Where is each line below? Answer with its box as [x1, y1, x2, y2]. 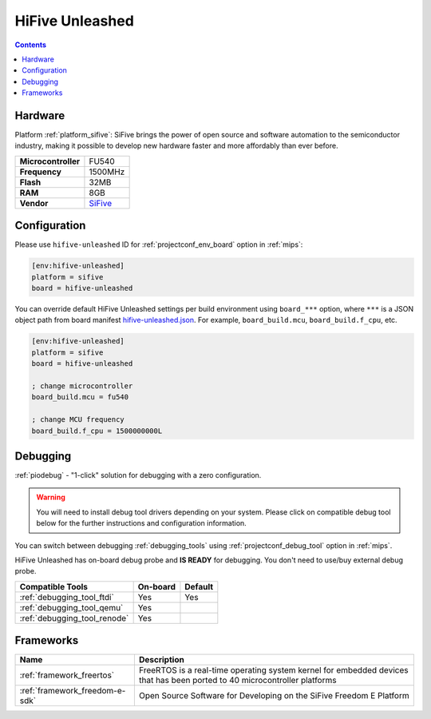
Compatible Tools [19, 581, 88, 592]
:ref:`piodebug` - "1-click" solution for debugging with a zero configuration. [14, 471, 262, 480]
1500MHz [89, 166, 125, 177]
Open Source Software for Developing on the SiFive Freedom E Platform [138, 690, 410, 701]
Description [138, 654, 185, 665]
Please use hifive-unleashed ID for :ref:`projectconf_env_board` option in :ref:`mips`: [14, 240, 303, 249]
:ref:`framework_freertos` [19, 669, 115, 681]
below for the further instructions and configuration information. [36, 518, 247, 528]
